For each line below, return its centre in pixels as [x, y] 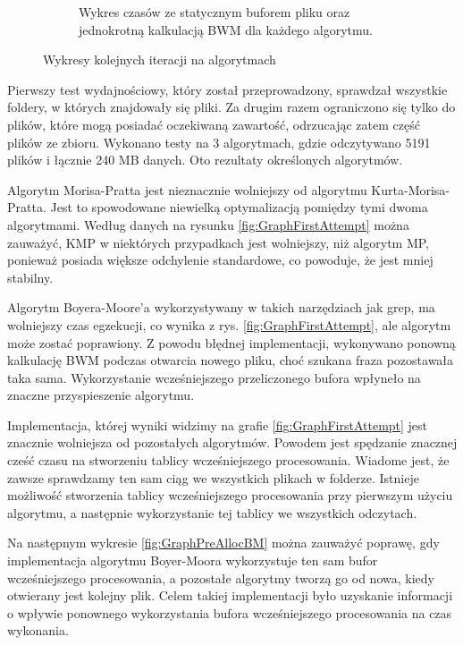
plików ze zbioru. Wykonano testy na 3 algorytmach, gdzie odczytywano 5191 [219, 142]
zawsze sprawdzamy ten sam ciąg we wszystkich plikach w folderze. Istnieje [213, 477]
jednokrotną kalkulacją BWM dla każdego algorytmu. [226, 29]
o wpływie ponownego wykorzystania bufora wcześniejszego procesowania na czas [230, 612]
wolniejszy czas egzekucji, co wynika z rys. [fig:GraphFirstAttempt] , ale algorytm [229, 324]
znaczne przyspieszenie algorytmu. [101, 395]
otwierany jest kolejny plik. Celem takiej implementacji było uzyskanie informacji [230, 595]
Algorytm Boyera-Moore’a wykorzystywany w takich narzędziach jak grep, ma [221, 307]
